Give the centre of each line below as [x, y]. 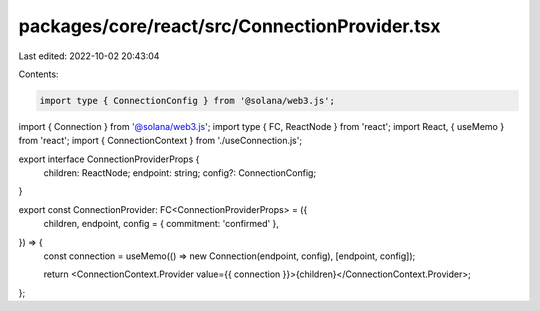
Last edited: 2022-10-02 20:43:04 [89, 56]
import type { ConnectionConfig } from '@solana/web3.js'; [187, 100]
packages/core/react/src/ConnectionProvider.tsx [229, 26]
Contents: [38, 74]
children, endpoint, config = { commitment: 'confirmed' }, [161, 224]
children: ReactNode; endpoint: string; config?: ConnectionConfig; [180, 173]
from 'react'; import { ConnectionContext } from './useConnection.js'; [160, 141]
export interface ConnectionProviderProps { [109, 159]
